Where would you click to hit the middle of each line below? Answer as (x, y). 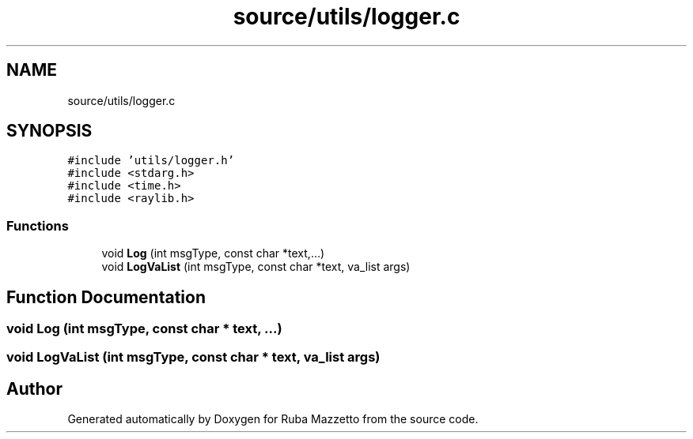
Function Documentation (106, 297)
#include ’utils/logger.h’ (151, 161)
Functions (38, 225)
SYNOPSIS (49, 131)
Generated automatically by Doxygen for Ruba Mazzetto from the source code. (273, 419)
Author (34, 388)
